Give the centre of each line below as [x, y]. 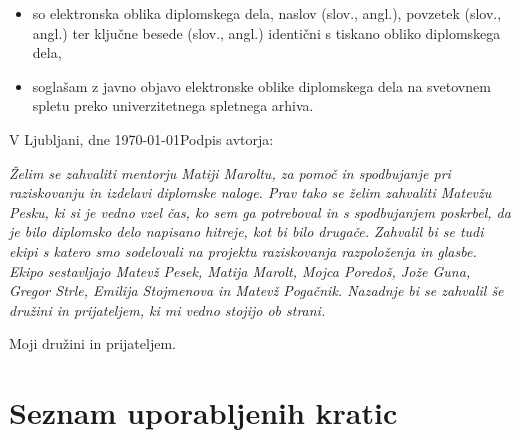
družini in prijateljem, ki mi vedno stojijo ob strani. [167, 309]
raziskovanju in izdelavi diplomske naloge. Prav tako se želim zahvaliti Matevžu [250, 192]
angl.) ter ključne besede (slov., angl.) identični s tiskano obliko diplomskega [266, 32]
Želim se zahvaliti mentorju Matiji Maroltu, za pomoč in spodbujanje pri [230, 172]
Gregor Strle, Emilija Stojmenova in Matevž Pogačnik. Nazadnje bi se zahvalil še [256, 290]
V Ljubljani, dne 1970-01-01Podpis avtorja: [141, 138]
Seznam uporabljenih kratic [203, 412]
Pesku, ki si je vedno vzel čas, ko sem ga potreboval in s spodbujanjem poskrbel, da [260, 211]
